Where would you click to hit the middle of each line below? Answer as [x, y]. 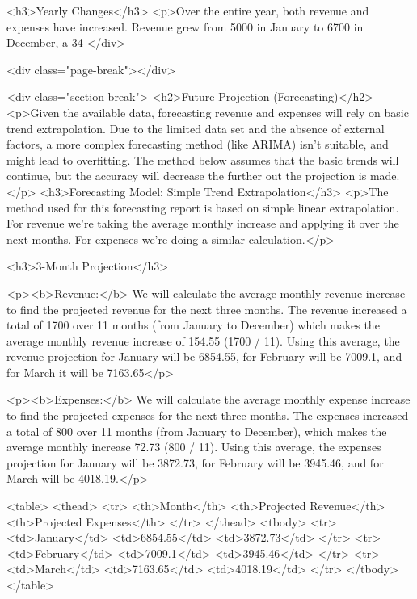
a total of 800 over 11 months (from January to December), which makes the [197, 431]
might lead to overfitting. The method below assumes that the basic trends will [203, 159]
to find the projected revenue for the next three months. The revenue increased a [207, 309]
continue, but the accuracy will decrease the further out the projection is [187, 176]
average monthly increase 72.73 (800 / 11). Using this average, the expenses [194, 447]
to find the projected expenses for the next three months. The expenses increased [208, 415]
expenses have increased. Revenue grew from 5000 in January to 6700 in [185, 26]
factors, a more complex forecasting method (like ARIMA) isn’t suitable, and [198, 144]
